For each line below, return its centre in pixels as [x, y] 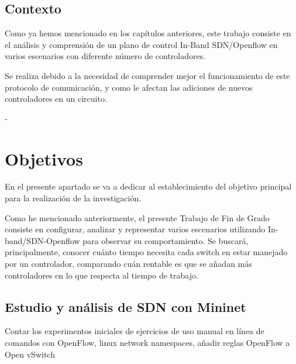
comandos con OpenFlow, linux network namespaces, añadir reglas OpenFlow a [147, 343]
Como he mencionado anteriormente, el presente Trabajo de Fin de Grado [137, 217]
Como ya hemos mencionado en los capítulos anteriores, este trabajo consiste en [148, 33]
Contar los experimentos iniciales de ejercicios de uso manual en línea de [135, 331]
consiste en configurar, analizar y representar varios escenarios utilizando [135, 229]
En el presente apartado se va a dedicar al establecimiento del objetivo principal [148, 186]
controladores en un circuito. [56, 99]
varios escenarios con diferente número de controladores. [105, 56]
